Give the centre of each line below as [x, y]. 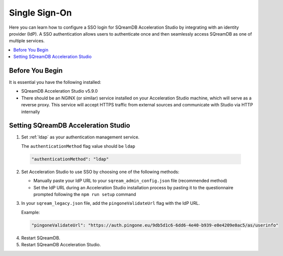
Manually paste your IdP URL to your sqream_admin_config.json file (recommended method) [130, 181]
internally [30, 112]
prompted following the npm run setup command [85, 195]
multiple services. [27, 41]
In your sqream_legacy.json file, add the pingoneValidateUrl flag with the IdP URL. [111, 203]
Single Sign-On [40, 13]
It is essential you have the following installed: [55, 82]
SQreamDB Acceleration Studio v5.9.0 [60, 91]
